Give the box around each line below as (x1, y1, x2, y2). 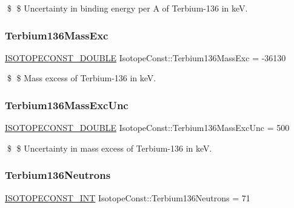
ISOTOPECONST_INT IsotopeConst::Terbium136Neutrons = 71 (5, 191, 250, 204)
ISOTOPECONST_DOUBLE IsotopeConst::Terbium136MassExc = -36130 (5, 51, 286, 64)
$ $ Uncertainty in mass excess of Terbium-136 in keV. (7, 141, 212, 154)
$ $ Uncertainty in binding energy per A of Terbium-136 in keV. (7, 2, 248, 14)
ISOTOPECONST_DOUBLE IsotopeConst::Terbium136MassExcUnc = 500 (5, 121, 290, 134)
